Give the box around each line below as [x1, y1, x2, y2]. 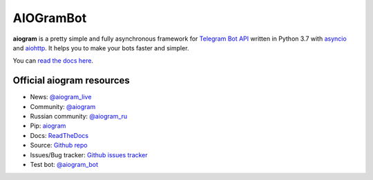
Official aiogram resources [12, 74, 131, 86]
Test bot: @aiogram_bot [30, 160, 99, 168]
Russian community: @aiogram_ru [30, 112, 128, 121]
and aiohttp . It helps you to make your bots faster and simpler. [12, 43, 189, 52]
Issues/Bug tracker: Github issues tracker [30, 150, 148, 159]
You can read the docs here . [12, 57, 93, 65]
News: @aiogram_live [30, 93, 92, 101]
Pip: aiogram [30, 121, 66, 130]
